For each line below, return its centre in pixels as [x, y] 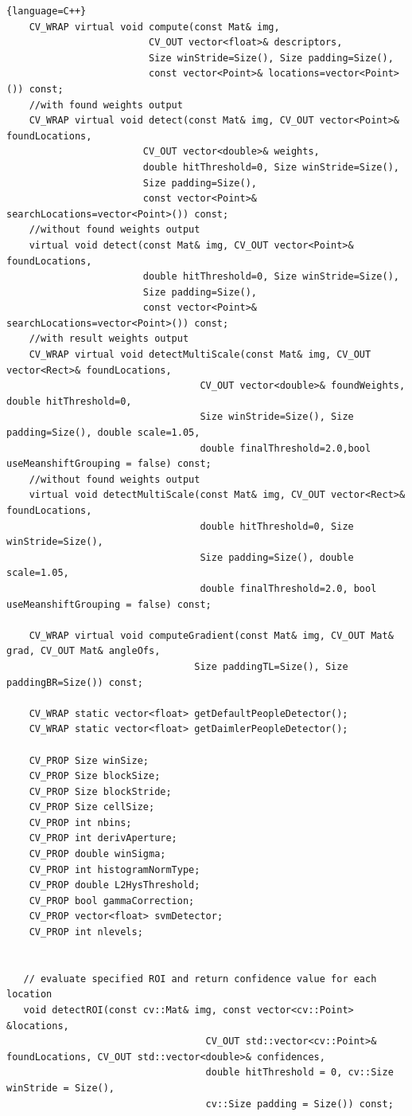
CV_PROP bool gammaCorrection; [112, 901]
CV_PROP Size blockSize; [95, 776]
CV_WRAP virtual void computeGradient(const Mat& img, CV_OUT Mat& [211, 635]
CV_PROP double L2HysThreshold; [115, 885]
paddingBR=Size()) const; [75, 682]
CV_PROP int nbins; [80, 822]
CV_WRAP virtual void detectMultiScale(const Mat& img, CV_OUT [200, 355]
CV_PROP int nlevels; [86, 932]
